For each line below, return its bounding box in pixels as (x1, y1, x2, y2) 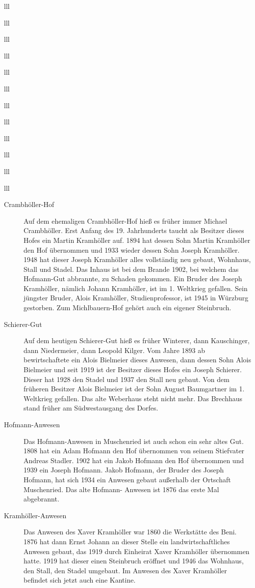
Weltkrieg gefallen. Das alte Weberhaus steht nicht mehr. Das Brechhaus (24, 393, 242, 403)
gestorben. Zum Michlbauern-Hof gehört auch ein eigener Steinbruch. (24, 302, 231, 313)
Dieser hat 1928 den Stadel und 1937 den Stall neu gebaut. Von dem (24, 374, 229, 384)
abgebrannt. (24, 494, 59, 504)
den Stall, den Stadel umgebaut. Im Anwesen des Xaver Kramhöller (24, 565, 227, 575)
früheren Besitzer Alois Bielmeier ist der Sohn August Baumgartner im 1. (24, 383, 245, 394)
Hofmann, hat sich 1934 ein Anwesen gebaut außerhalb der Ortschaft (24, 474, 231, 484)
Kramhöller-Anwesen (4, 510, 67, 520)
